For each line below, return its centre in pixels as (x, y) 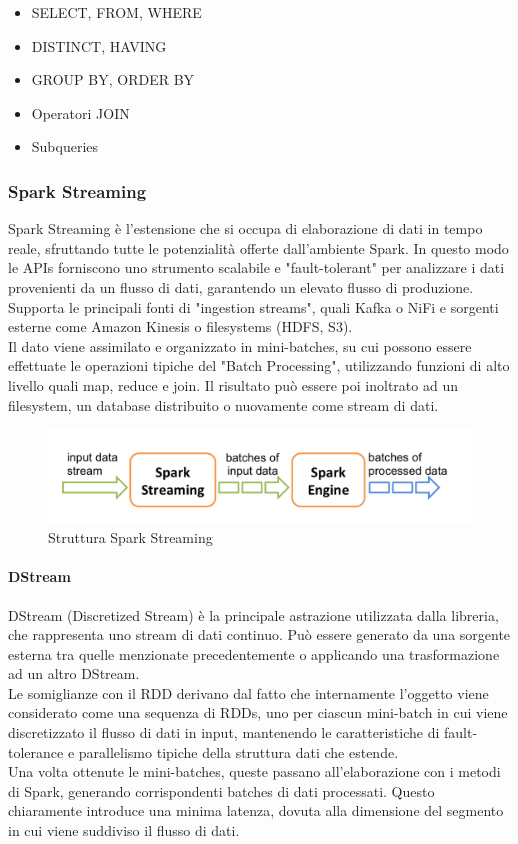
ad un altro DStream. (74, 673)
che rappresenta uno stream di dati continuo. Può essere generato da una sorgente (259, 634)
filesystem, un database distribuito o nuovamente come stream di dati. (223, 404)
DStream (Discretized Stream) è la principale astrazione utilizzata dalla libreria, (253, 614)
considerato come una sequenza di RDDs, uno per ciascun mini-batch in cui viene (258, 712)
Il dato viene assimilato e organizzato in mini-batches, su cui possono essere (240, 345)
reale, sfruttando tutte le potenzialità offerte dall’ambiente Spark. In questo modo (258, 247)
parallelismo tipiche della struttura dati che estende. (238, 751)
